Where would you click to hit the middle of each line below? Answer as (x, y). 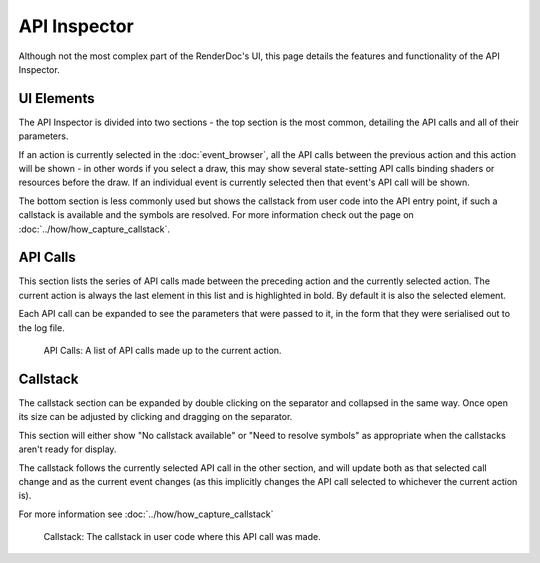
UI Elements (56, 98)
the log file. (41, 327)
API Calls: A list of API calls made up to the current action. (162, 351)
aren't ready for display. (67, 449)
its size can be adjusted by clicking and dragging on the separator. (155, 417)
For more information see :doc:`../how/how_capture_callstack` (146, 514)
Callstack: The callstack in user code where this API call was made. (182, 537)
